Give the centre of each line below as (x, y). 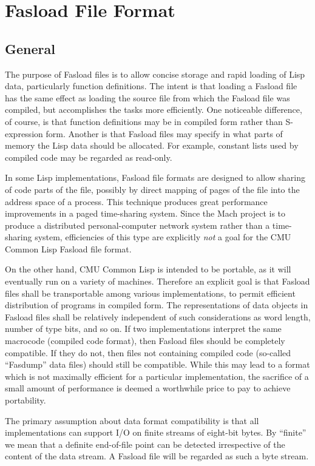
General (30, 48)
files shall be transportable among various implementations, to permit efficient (150, 293)
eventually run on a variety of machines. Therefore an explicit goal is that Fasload (157, 281)
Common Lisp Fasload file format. (68, 248)
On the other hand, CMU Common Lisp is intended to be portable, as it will (148, 269)
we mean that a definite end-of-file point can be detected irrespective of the (145, 444)
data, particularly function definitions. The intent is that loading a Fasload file (151, 86)
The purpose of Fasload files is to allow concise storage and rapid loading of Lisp (155, 74)
